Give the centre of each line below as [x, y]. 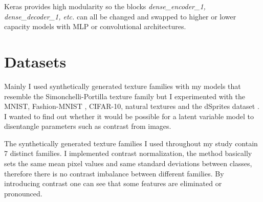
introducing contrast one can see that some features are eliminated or [113, 183]
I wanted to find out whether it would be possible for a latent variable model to [129, 116]
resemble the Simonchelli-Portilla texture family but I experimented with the [125, 96]
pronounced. [23, 193]
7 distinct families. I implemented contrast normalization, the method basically [128, 153]
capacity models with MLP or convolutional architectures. [95, 26]
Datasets [35, 61]
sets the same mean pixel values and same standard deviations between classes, [128, 163]
